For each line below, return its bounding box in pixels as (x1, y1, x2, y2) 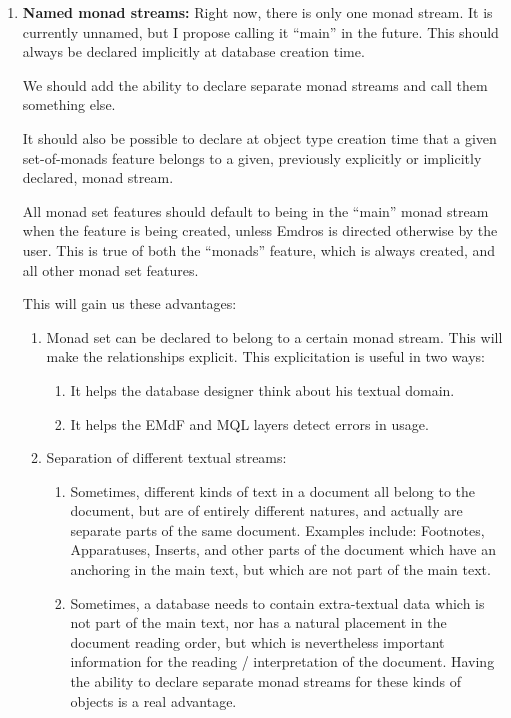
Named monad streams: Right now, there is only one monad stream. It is (22, 2, 493, 22)
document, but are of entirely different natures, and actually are (70, 500, 463, 521)
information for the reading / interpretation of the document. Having (70, 651, 495, 672)
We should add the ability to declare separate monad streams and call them (22, 74, 488, 95)
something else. (22, 94, 116, 115)
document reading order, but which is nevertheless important (70, 631, 445, 652)
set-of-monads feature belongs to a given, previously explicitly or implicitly (22, 147, 482, 168)
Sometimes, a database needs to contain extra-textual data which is (70, 592, 485, 613)
